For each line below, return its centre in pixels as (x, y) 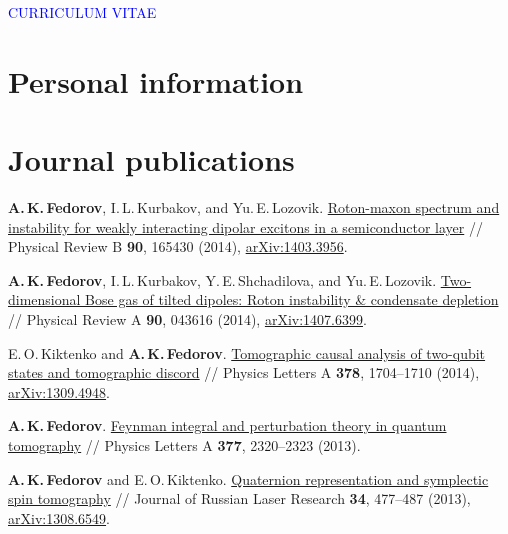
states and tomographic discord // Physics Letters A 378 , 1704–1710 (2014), (244, 372)
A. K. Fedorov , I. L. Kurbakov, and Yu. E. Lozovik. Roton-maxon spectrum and (254, 207)
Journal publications (151, 159)
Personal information (156, 80)
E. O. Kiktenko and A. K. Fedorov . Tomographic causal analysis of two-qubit (247, 352)
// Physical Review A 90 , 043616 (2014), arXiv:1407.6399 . (187, 319)
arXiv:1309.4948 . (59, 391)
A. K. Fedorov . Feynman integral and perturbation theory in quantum (227, 425)
